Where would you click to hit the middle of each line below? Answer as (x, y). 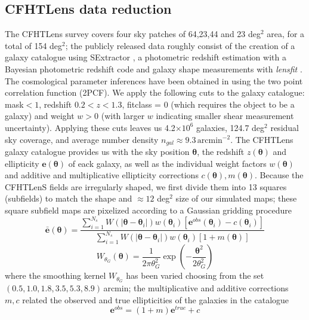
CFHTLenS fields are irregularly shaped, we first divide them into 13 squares (146, 186)
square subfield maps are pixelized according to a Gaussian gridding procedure (149, 210)
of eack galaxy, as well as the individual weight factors (167, 163)
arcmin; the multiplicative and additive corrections (196, 288)
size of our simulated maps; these (236, 198)
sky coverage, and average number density (82, 139)
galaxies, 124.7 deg (231, 127)
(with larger (123, 116)
